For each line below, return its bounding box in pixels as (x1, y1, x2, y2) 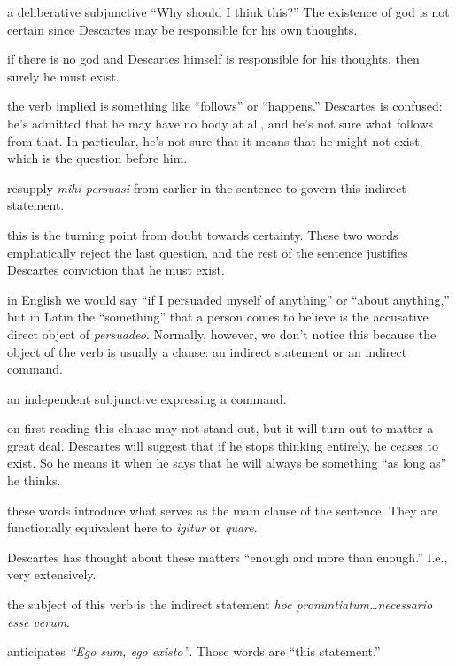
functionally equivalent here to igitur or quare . (7, 518, 258, 537)
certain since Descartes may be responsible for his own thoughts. (7, 19, 358, 38)
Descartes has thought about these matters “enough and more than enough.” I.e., (7, 547, 448, 566)
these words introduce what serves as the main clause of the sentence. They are (7, 500, 437, 519)
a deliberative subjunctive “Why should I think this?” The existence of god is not (7, 3, 450, 20)
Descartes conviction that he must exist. (7, 260, 225, 279)
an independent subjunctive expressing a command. (7, 389, 287, 407)
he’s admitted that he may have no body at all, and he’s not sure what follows (7, 113, 434, 132)
